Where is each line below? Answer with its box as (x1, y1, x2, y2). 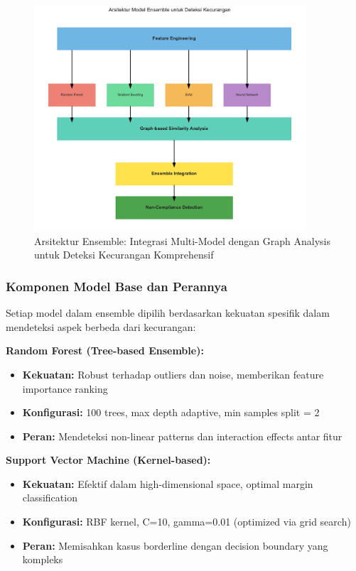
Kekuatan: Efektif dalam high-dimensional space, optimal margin (22, 476, 313, 491)
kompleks (22, 552, 63, 567)
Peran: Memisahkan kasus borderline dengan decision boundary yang (22, 538, 328, 553)
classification (22, 490, 77, 505)
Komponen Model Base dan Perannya (6, 277, 227, 295)
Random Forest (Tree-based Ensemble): (6, 343, 204, 358)
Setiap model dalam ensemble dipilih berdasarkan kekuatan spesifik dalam (6, 305, 330, 320)
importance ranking (22, 381, 108, 396)
